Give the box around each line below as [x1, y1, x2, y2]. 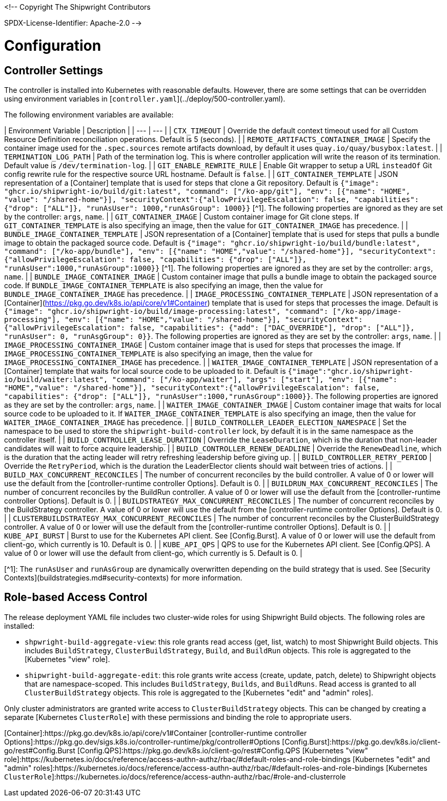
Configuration [4, 36, 101, 54]
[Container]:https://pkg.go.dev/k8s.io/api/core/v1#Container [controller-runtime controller [4, 728, 307, 737]
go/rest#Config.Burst [4, 746, 75, 755]
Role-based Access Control [4, 591, 148, 604]
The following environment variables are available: [4, 110, 174, 119]
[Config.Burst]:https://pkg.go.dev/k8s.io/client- [282, 737, 441, 746]
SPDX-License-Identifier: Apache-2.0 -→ [4, 18, 142, 27]
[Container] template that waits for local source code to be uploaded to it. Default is [4, 366, 286, 375]
